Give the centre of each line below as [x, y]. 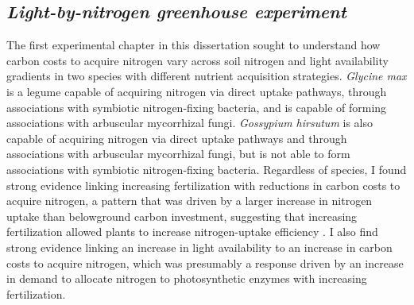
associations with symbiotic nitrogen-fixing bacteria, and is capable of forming [197, 107]
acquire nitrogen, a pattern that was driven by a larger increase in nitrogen [190, 201]
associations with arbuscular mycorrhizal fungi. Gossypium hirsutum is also [190, 123]
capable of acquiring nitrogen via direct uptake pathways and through [177, 138]
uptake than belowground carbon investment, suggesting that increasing [182, 216]
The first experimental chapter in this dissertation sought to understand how [193, 45]
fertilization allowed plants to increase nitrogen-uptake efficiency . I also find [192, 232]
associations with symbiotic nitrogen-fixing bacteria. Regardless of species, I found [207, 169]
